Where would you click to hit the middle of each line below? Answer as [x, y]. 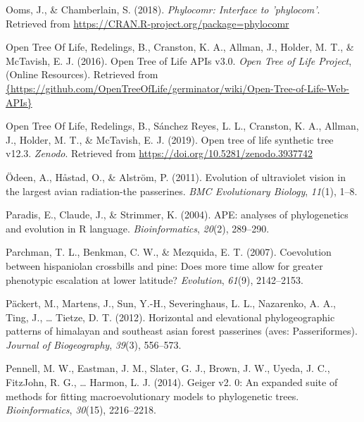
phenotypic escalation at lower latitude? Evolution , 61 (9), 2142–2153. [155, 279]
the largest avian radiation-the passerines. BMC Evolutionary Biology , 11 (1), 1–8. [182, 191]
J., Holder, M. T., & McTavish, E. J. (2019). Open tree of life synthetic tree [170, 139]
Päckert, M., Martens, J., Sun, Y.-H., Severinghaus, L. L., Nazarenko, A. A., [171, 303]
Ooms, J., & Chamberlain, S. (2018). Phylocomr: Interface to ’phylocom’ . [163, 9]
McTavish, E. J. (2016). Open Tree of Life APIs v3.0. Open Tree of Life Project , [179, 60]
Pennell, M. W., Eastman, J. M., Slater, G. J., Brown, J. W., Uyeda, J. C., [168, 368]
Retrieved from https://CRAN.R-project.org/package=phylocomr [148, 23]
